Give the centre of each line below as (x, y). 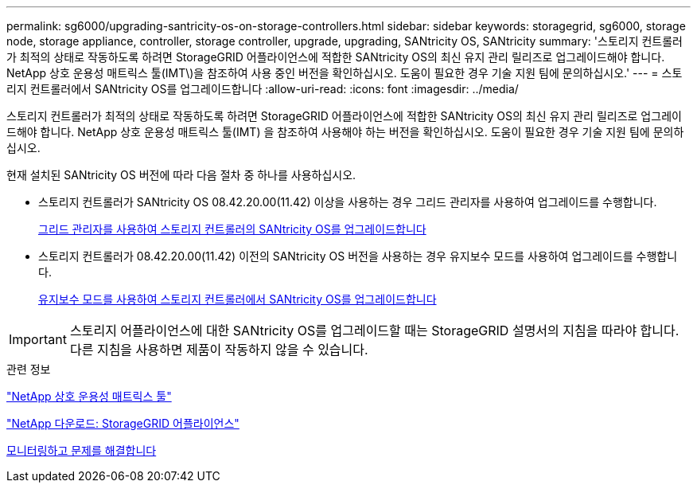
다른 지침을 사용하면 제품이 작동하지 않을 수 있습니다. (219, 350)
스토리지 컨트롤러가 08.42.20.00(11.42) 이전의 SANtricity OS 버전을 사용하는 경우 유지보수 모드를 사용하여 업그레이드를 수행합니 (358, 256)
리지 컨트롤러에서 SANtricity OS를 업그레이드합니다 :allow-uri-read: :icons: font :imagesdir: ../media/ (263, 89)
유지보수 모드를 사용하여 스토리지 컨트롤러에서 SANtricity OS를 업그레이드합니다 (238, 299)
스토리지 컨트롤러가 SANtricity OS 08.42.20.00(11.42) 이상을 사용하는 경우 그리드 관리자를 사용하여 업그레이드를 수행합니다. (348, 202)
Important (38, 339)
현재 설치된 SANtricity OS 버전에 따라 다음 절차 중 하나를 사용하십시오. (181, 175)
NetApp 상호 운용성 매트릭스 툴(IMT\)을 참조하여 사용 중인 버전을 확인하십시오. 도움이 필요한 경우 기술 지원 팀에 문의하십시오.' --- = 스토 (345, 73)
